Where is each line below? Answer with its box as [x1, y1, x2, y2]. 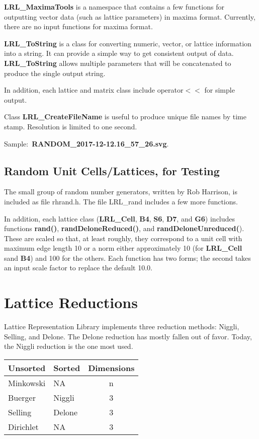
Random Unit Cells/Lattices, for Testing [4, 163, 220, 178]
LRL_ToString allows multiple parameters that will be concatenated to [4, 57, 231, 68]
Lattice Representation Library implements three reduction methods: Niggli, [4, 321, 239, 332]
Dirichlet [8, 420, 39, 432]
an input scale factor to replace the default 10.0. [4, 262, 152, 273]
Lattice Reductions [4, 292, 138, 313]
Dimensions [88, 361, 135, 374]
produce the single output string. [4, 67, 106, 78]
